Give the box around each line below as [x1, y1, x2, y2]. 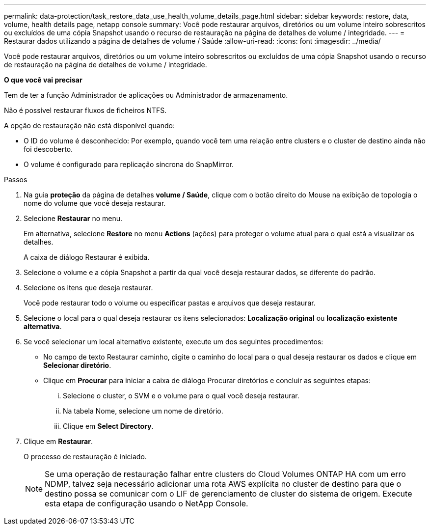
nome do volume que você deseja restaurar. [24, 199, 166, 207]
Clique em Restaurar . [24, 437, 93, 445]
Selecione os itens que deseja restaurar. [24, 283, 153, 292]
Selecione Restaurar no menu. [24, 214, 123, 223]
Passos [4, 175, 27, 184]
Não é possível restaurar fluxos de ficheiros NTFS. [4, 106, 167, 114]
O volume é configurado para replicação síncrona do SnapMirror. [24, 160, 234, 168]
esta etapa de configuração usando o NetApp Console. [45, 499, 248, 508]
